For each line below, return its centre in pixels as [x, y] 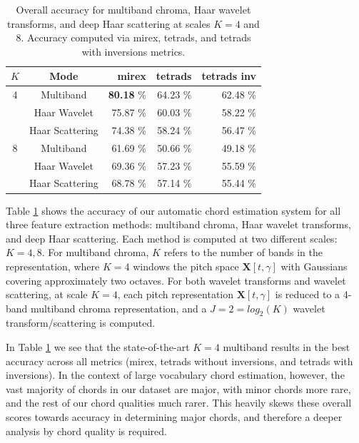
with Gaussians [314, 266]
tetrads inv [229, 76]
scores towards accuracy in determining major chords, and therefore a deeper [174, 417]
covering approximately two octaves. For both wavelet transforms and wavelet [176, 280]
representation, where [53, 266]
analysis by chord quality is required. [86, 431]
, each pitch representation [176, 294]
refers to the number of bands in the [243, 252]
